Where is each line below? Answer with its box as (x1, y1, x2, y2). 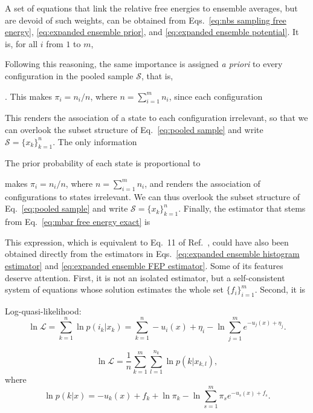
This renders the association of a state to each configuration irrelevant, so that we (5, 111, 308, 124)
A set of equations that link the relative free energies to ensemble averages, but (5, 2, 298, 14)
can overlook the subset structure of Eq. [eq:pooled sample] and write (5, 123, 263, 135)
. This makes (5, 89, 52, 102)
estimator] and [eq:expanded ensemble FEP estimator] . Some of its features (5, 259, 283, 272)
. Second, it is (254, 283, 306, 296)
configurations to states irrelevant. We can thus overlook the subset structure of (5, 190, 300, 203)
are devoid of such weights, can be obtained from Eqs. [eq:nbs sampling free (5, 13, 286, 26)
